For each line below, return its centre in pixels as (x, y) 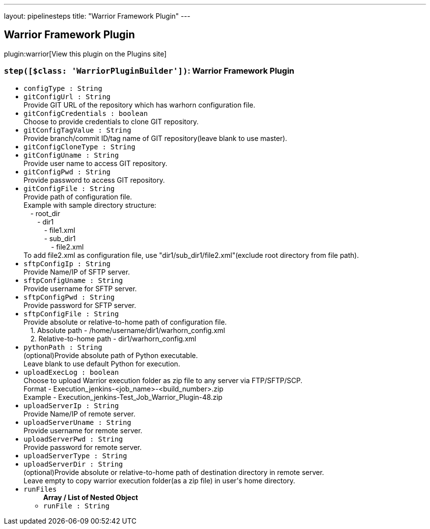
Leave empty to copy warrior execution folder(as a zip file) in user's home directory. (160, 480)
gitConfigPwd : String (67, 172)
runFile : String (76, 506)
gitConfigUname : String (71, 155)
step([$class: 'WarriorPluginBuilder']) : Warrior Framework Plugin (149, 71)
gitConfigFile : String (69, 188)
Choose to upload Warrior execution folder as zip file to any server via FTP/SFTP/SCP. (163, 380)
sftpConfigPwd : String (69, 297)
